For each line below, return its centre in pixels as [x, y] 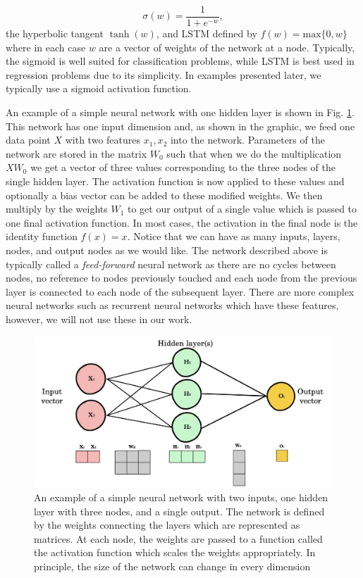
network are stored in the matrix [76, 153]
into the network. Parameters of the [247, 140]
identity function [42, 236]
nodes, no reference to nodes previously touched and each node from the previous [181, 278]
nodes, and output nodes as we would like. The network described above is [167, 250]
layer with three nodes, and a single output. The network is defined [179, 511]
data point [28, 140]
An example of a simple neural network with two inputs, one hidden [181, 497]
